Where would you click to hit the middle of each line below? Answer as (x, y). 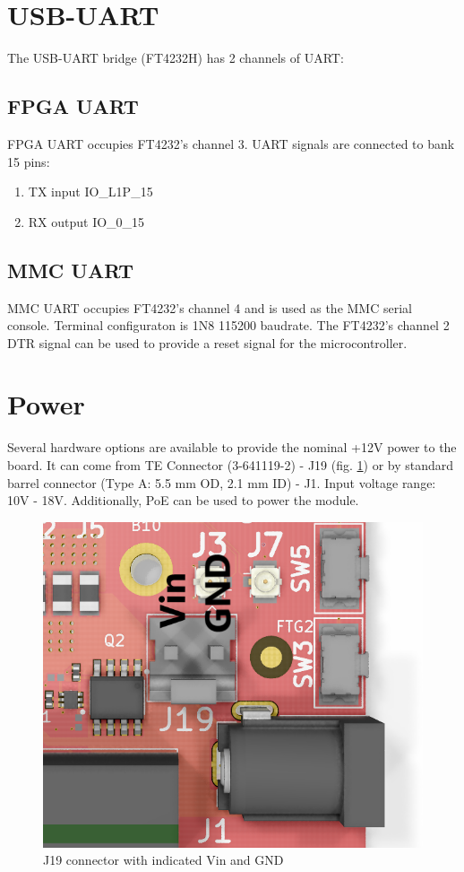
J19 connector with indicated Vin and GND (163, 860)
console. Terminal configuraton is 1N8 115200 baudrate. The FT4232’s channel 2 (228, 325)
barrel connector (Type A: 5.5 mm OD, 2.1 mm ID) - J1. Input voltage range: (222, 482)
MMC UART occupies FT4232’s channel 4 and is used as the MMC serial (210, 307)
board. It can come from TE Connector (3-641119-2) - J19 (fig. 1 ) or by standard (231, 465)
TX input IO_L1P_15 (90, 192)
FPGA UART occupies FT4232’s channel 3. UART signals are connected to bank (231, 143)
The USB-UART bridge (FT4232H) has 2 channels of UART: (176, 58)
